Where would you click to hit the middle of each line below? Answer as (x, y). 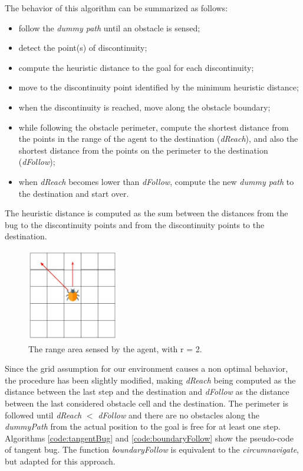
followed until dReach (43, 415)
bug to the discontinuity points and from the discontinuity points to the (135, 224)
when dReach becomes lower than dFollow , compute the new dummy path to (156, 181)
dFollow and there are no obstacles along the (179, 415)
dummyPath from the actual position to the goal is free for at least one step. (143, 426)
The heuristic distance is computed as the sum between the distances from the (146, 213)
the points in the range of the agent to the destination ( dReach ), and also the (158, 139)
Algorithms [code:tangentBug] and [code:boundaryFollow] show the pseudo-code (149, 438)
